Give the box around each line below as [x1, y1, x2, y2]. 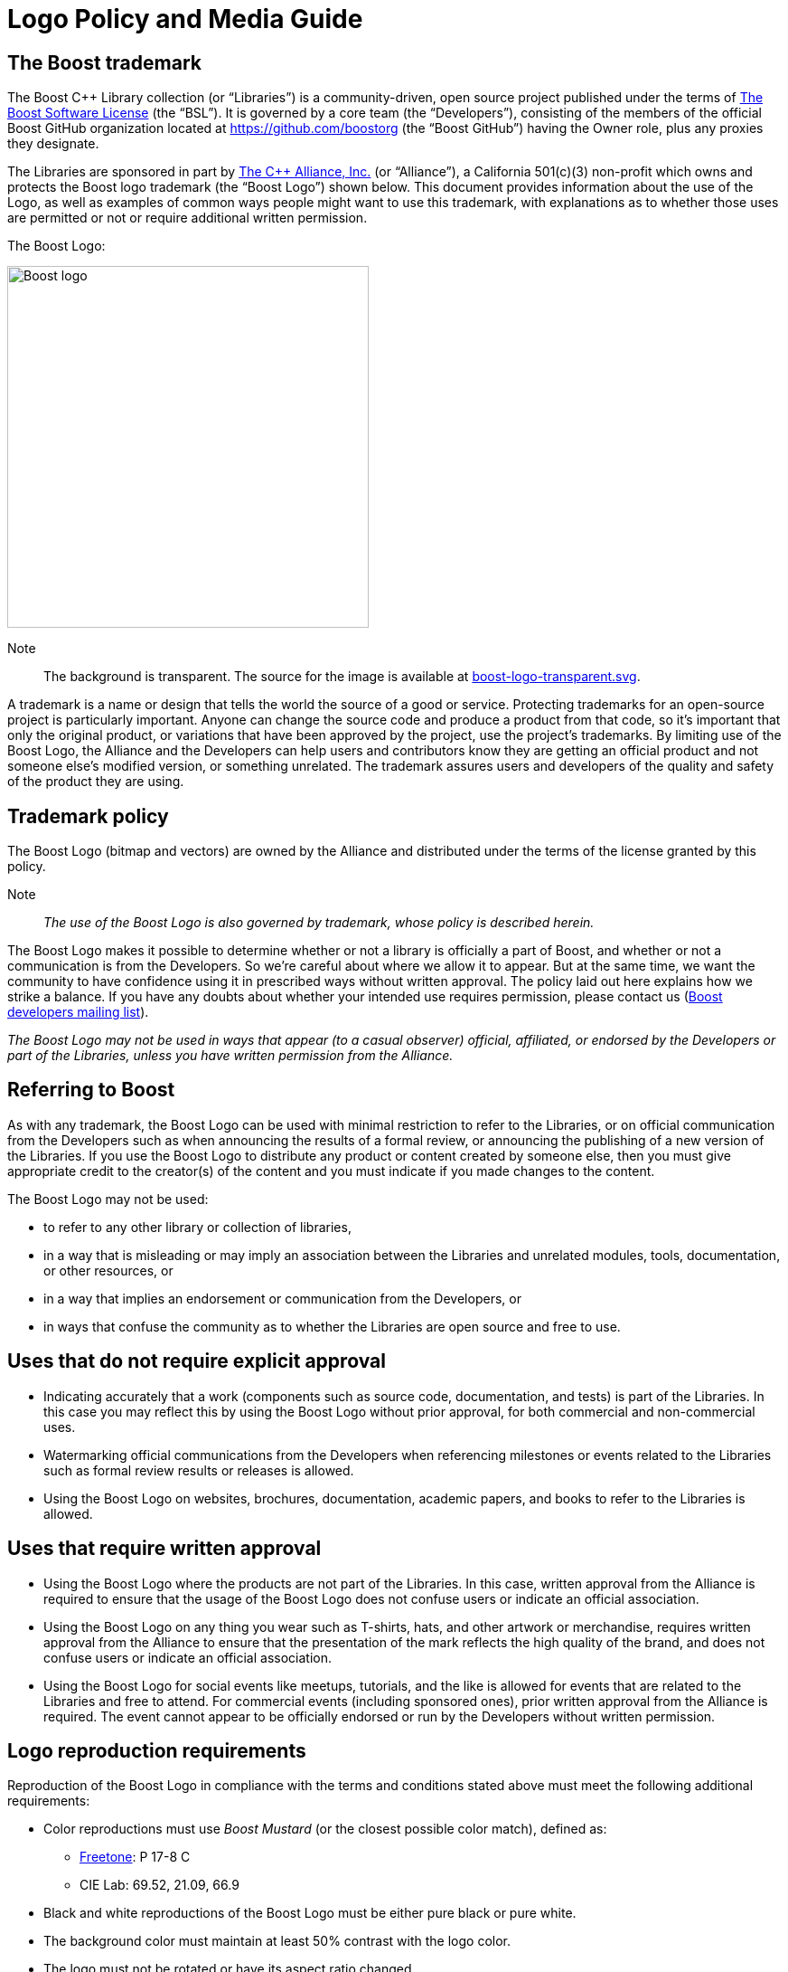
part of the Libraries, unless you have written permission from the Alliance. [7, 1048, 454, 1064]
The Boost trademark [7, 51, 202, 74]
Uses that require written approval [7, 1537, 322, 1560]
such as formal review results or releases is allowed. [43, 1462, 354, 1478]
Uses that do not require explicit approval [7, 1350, 386, 1373]
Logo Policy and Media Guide [7, 4, 363, 34]
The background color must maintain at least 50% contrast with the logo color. [43, 1933, 511, 1949]
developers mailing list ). [7, 1004, 149, 1020]
